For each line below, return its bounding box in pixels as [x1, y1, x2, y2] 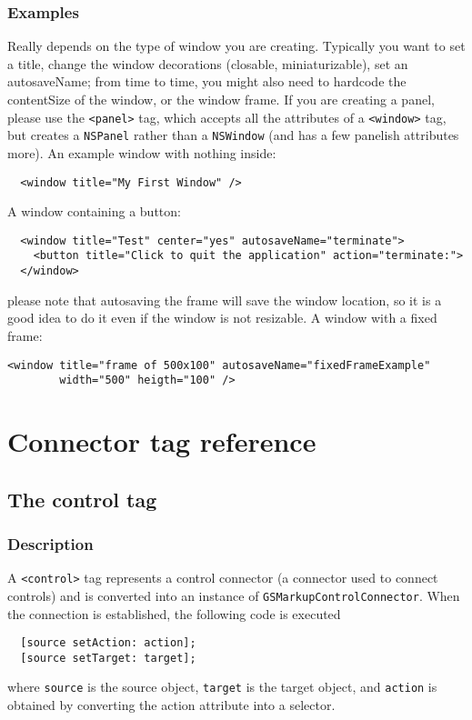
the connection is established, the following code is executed [7, 604, 341, 623]
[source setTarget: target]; [20, 651, 196, 665]
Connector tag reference [7, 423, 316, 459]
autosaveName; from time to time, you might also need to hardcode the [7, 72, 407, 91]
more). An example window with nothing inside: [7, 143, 276, 162]
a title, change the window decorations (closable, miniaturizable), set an [7, 54, 408, 73]
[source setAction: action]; [20, 636, 196, 650]
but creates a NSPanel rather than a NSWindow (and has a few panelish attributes [7, 125, 459, 145]
